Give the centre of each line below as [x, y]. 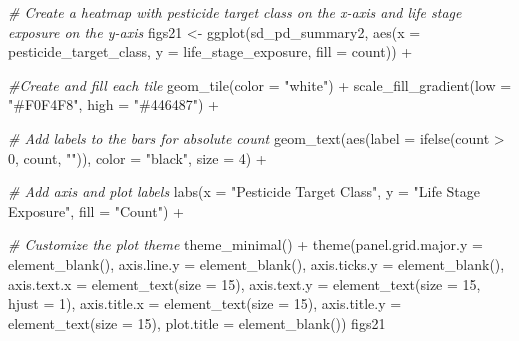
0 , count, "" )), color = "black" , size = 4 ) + [137, 157]
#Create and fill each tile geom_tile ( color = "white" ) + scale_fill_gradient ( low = [260, 84]
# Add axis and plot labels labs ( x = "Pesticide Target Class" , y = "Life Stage [244, 191]
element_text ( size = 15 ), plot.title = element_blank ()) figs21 [197, 322]
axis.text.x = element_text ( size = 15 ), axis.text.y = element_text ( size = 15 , [244, 283]
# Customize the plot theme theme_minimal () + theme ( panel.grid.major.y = [245, 244]
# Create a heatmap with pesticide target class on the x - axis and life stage [235, 12]
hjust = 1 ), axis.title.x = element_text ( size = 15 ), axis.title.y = [205, 303]
